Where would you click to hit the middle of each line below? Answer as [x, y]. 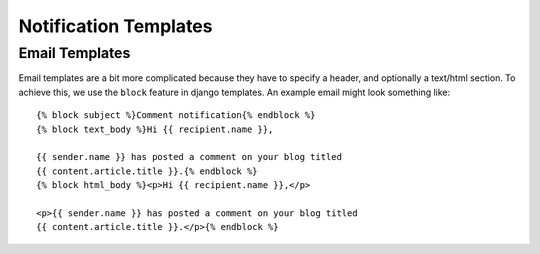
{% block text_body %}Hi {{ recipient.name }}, [155, 129]
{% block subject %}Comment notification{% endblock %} [176, 115]
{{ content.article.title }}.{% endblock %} [147, 171]
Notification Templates [115, 26]
